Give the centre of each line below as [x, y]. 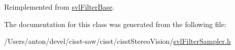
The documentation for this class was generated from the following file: [115, 24]
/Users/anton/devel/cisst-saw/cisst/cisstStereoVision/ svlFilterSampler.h [118, 41]
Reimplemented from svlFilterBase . [59, 7]
